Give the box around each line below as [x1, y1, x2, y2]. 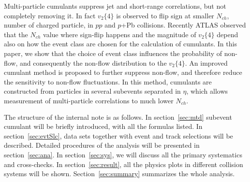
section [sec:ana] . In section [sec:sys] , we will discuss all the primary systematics [4, 149, 242, 159]
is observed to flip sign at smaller [116, 10, 214, 20]
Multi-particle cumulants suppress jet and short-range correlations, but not [4, 1, 226, 11]
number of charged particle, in [4, 20, 93, 30]
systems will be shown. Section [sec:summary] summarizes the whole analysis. [4, 168, 235, 179]
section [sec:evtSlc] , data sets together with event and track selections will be [4, 130, 233, 140]
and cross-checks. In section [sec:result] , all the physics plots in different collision [4, 159, 243, 169]
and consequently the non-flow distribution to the [20, 57, 167, 68]
